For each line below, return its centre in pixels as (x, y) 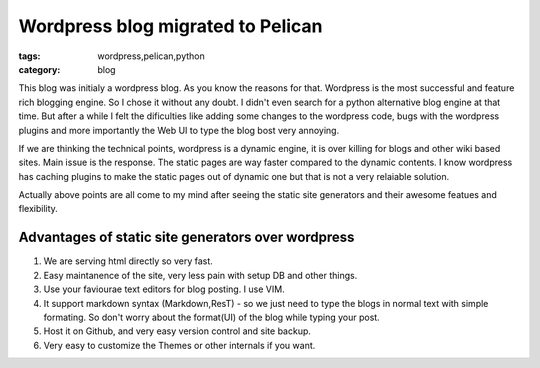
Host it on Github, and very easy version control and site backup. (177, 331)
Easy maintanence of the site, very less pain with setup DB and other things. (200, 275)
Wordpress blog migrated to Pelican (171, 26)
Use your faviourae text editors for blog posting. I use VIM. (164, 289)
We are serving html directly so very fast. (128, 261)
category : (39, 69)
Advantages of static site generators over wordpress (186, 237)
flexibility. (38, 209)
